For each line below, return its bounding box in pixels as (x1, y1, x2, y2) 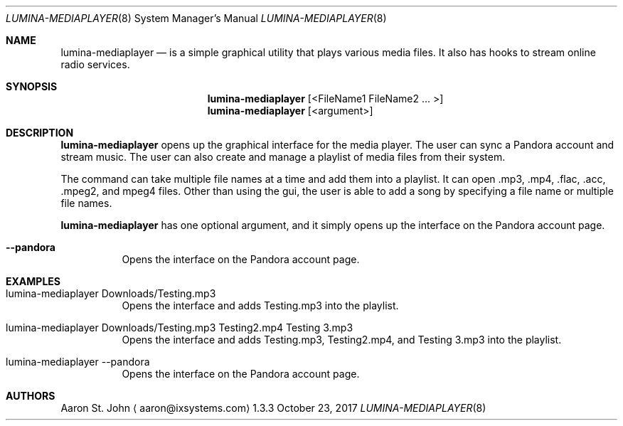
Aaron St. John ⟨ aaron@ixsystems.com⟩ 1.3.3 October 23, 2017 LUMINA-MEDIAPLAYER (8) (60, 402, 486, 414)
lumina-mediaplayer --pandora (6, 356, 150, 368)
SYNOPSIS (6, 80, 58, 92)
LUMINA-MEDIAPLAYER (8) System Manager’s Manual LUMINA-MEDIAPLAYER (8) (6, 12, 387, 24)
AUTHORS (6, 390, 55, 402)
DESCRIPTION (6, 127, 74, 139)
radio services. (60, 58, 130, 70)
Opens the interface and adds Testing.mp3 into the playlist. (122, 299, 399, 311)
